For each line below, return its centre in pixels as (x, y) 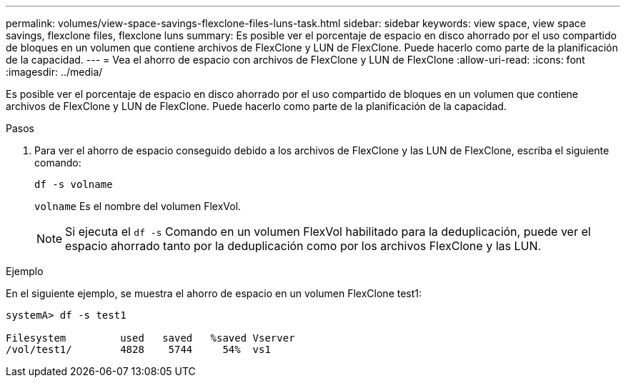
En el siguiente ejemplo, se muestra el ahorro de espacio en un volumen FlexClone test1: (214, 293)
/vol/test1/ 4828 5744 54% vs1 (138, 349)
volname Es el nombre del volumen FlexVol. (138, 206)
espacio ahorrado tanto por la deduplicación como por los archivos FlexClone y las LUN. (303, 246)
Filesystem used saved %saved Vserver (150, 338)
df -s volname (74, 184)
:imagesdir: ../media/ (54, 72)
